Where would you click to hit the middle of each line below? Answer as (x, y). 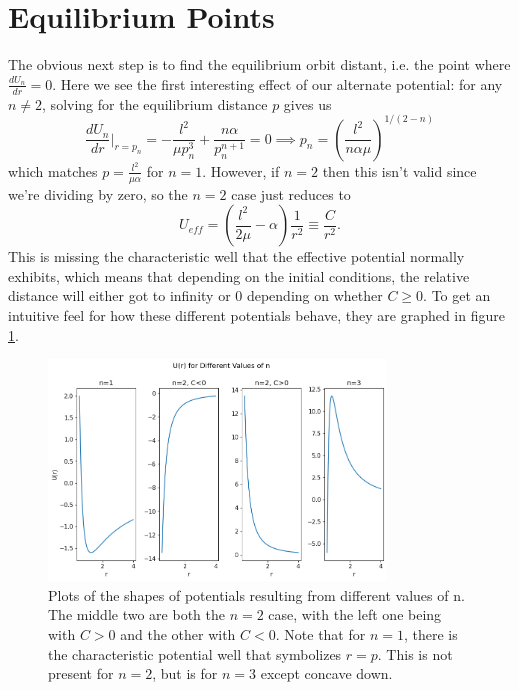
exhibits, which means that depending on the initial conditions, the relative (239, 275)
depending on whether (314, 295)
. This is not (415, 653)
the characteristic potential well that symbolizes (195, 653)
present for (81, 673)
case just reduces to (291, 193)
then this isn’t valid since (399, 170)
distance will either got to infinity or (119, 295)
